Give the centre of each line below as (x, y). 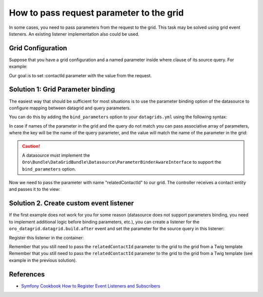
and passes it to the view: (35, 189)
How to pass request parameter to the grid (96, 13)
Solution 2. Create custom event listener (71, 203)
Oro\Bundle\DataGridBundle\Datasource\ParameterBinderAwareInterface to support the (122, 162)
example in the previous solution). (43, 260)
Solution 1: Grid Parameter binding (62, 90)
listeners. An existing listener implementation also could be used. (74, 34)
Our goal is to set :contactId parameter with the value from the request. (80, 75)
